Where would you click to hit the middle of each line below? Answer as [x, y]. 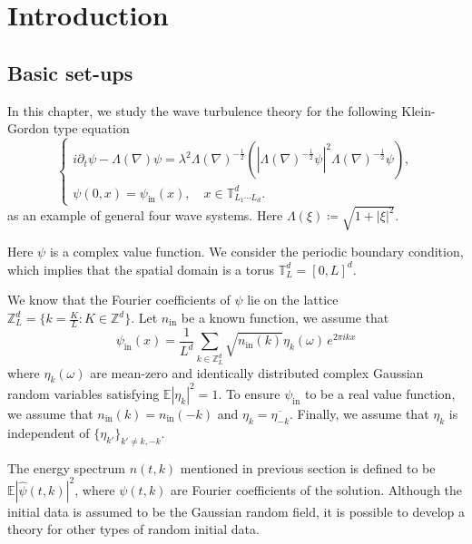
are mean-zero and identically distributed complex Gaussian [257, 372]
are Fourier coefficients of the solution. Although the [317, 489]
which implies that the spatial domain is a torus [141, 269]
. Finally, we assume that [359, 413]
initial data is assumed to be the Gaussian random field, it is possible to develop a [236, 511]
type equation [91, 128]
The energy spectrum [67, 467]
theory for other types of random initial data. [133, 529]
